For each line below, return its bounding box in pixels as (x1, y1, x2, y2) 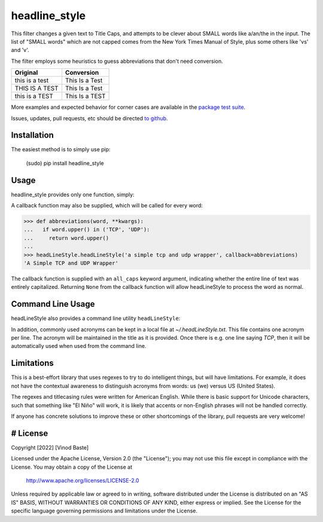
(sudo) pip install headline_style (26, 159, 104, 167)
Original (14, 69, 38, 77)
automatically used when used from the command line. (11, 343, 147, 350)
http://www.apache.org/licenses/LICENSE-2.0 (26, 477, 139, 484)
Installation (11, 130, 54, 141)
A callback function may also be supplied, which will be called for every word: (11, 202, 203, 209)
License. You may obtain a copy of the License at (11, 463, 133, 471)
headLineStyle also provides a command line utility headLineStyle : (11, 315, 181, 322)
